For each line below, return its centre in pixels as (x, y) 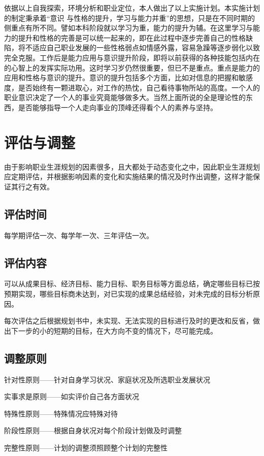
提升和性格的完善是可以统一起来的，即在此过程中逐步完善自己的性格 (132, 37)
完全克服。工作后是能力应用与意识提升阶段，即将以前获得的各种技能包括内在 (132, 57)
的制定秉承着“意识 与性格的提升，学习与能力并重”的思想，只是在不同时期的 (129, 18)
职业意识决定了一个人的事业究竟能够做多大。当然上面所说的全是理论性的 (125, 97)
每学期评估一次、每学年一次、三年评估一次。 (79, 235)
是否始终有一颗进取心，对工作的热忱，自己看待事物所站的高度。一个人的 (139, 87)
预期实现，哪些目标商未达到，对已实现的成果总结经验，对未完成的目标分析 (128, 294)
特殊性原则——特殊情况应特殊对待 (61, 413)
